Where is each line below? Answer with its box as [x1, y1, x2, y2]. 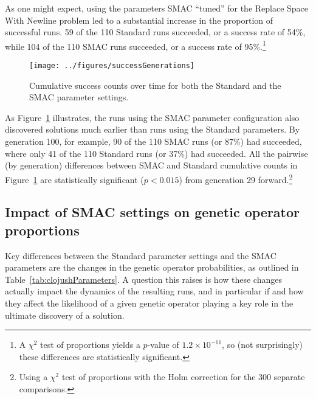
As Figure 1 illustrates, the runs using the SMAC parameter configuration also [5, 111, 300, 123]
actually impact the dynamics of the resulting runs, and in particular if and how [5, 285, 304, 297]
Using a [19, 370, 48, 383]
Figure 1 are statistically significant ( [5, 173, 144, 186]
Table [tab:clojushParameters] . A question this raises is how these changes [5, 272, 282, 285]
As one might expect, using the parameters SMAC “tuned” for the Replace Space [5, 2, 309, 14]
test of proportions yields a [40, 338, 140, 351]
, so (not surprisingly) [222, 338, 303, 351]
